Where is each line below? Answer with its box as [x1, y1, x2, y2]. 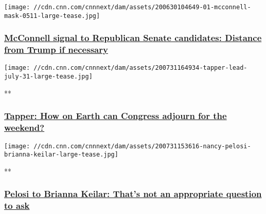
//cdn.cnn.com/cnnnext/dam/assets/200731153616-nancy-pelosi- [33, 142, 251, 150]
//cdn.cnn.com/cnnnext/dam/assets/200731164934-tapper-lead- [33, 64, 247, 72]
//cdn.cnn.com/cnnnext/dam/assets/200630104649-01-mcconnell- [33, 4, 251, 11]
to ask [4, 199, 30, 212]
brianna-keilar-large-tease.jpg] [4, 151, 118, 159]
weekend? [4, 121, 45, 134]
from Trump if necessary [4, 43, 108, 56]
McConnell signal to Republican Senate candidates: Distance [4, 31, 262, 44]
